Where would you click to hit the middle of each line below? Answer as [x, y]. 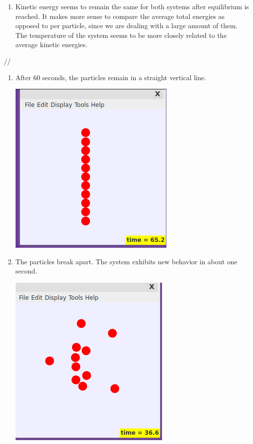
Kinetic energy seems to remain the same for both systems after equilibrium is [132, 6]
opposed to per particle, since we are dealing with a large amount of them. [126, 26]
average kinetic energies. [51, 44]
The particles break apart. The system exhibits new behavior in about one [126, 261]
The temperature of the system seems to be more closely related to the [121, 35]
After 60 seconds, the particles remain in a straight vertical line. [111, 77]
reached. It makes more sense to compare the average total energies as [120, 16]
